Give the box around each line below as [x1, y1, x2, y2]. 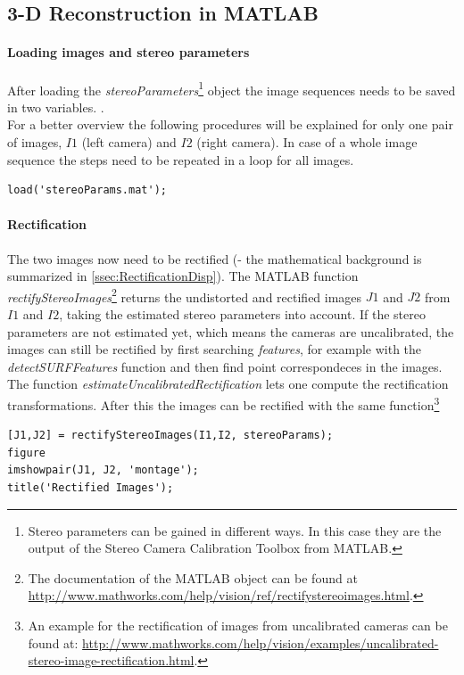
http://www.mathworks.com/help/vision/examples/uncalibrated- [82, 633, 439, 652]
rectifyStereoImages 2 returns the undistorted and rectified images [7, 284, 362, 306]
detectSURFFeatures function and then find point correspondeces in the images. [7, 357, 443, 375]
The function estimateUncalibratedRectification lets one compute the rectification [7, 375, 449, 393]
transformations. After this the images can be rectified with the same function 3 [7, 393, 440, 414]
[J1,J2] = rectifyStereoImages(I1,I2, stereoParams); [7, 429, 334, 442]
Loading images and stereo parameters [7, 43, 250, 62]
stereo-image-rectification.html [28, 651, 195, 670]
